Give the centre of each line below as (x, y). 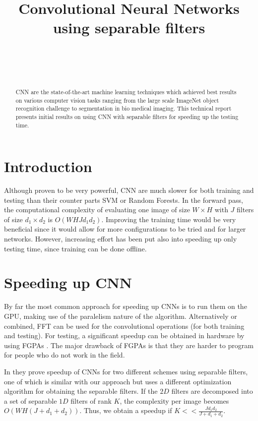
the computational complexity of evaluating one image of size (97, 210)
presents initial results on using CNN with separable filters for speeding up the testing (127, 116)
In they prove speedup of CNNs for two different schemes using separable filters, (126, 371)
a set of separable (31, 400)
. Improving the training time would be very (169, 219)
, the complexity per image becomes (174, 400)
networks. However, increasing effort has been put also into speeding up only (121, 239)
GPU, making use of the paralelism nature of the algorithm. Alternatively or (121, 316)
